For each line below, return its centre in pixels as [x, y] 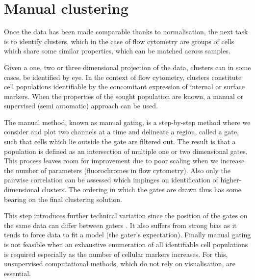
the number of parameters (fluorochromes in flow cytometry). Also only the [117, 170]
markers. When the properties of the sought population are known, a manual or [124, 96]
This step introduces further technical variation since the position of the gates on [126, 216]
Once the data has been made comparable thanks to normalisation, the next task [126, 32]
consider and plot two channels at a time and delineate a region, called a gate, [121, 132]
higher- [231, 180]
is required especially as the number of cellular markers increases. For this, [116, 254]
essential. [17, 273]
